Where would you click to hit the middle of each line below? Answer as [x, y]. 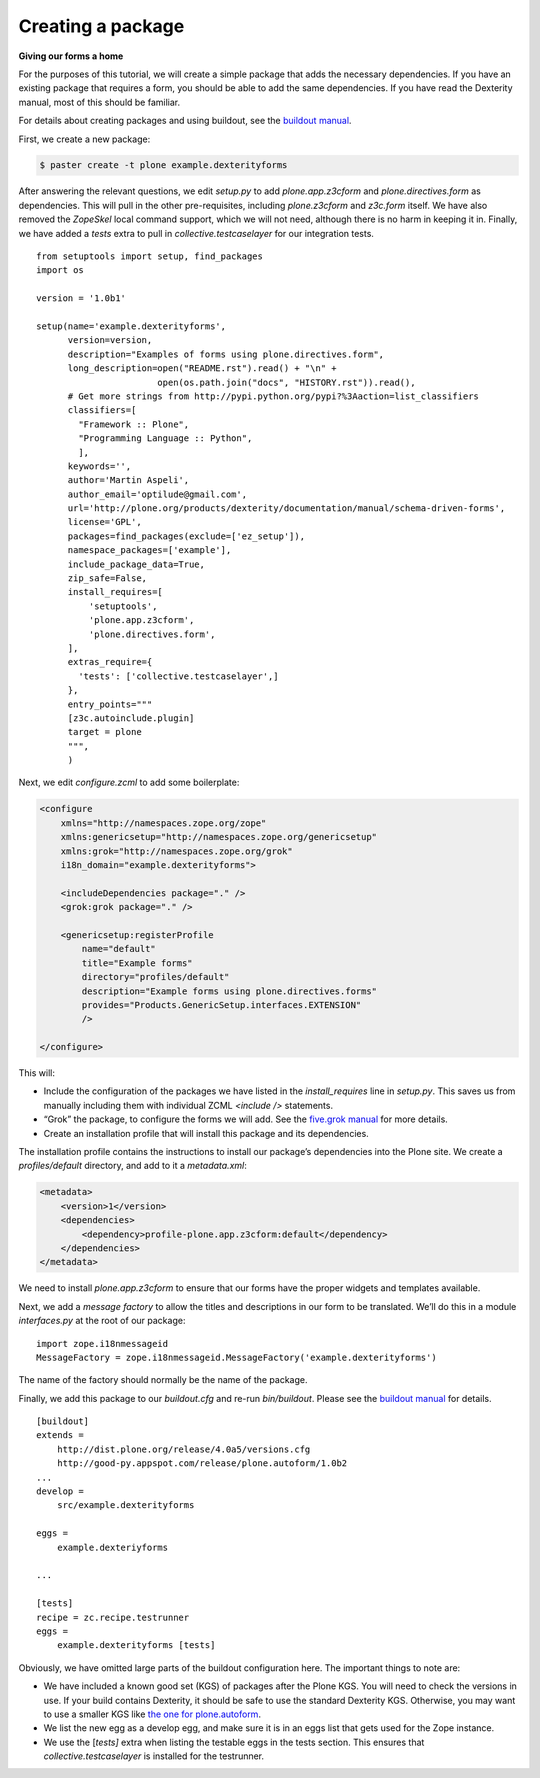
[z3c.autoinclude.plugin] [131, 718]
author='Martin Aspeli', [128, 480]
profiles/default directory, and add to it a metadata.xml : [132, 1166]
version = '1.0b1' [81, 298]
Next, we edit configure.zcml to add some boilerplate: [129, 782]
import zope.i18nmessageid [102, 1343]
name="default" [119, 949]
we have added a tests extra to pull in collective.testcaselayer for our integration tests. [196, 233]
